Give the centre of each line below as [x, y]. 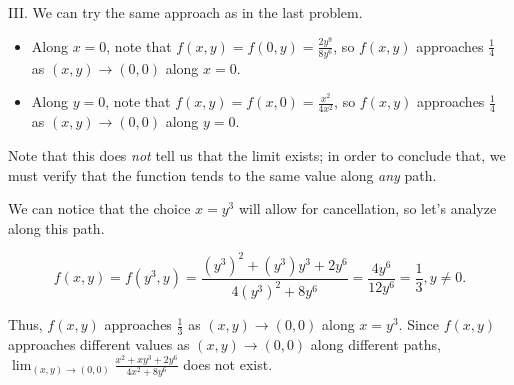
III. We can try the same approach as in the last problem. [185, 12]
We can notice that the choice [99, 208]
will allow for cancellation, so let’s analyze [367, 208]
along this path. [56, 227]
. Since [419, 324]
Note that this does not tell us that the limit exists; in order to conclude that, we [257, 155]
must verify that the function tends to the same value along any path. [222, 174]
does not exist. [228, 363]
